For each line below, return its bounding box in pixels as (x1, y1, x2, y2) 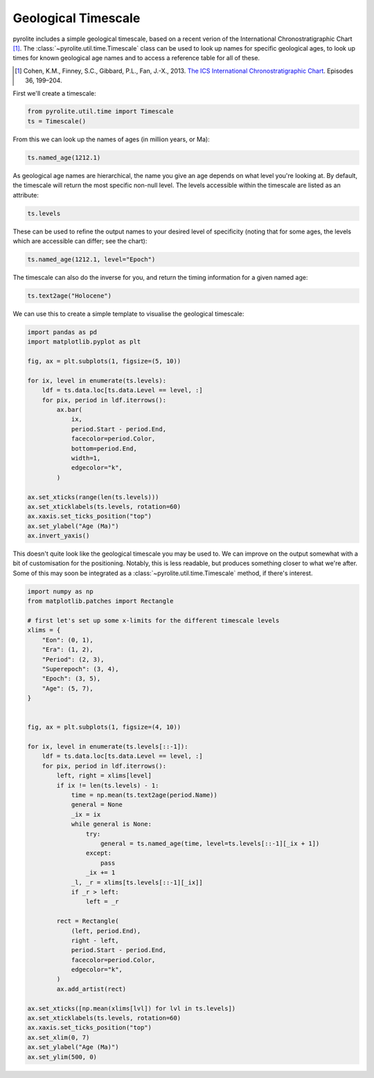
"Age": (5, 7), (42, 684, 93, 692)
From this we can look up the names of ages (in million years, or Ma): (12, 135, 211, 143)
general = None (71, 801, 123, 808)
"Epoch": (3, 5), (42, 675, 101, 682)
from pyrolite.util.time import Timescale (27, 107, 174, 116)
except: (85, 849, 112, 857)
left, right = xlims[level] (56, 772, 152, 779)
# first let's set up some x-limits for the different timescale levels (27, 617, 280, 625)
